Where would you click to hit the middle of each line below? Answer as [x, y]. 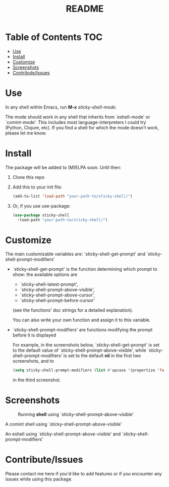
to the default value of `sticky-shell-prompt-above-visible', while [79, 350]
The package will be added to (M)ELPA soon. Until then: [63, 167]
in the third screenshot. [37, 380]
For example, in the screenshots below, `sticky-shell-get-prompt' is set [86, 345]
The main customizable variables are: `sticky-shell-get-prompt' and [75, 254]
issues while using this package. [39, 479]
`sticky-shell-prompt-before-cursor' [57, 301]
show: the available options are [45, 275]
